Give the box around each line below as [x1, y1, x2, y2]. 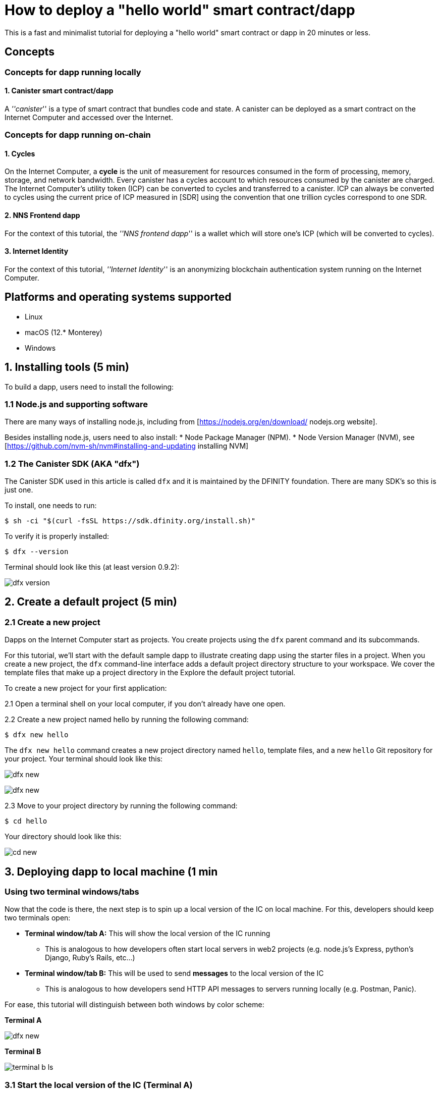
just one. [5, 485, 33, 495]
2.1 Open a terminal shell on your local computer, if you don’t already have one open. [5, 699, 286, 708]
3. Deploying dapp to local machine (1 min [5, 865, 218, 878]
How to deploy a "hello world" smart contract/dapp [5, 2, 355, 19]
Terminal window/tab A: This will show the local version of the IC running [25, 929, 270, 938]
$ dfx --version [5, 548, 69, 556]
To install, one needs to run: [5, 501, 97, 510]
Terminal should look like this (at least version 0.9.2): [5, 563, 180, 572]
